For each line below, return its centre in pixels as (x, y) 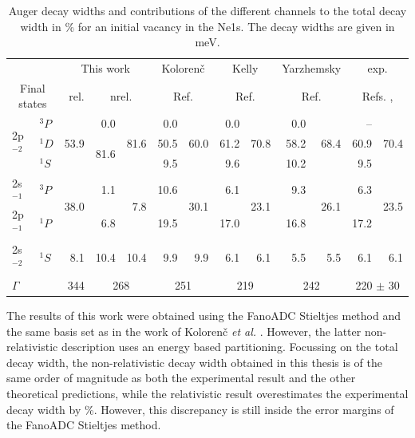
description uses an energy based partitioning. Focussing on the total (229, 347)
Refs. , (377, 95)
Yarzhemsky (312, 68)
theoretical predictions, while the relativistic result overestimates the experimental (207, 393)
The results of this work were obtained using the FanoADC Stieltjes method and (204, 315)
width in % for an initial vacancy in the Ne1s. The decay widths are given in (207, 26)
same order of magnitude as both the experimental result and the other (181, 378)
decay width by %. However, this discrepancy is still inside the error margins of (200, 409)
